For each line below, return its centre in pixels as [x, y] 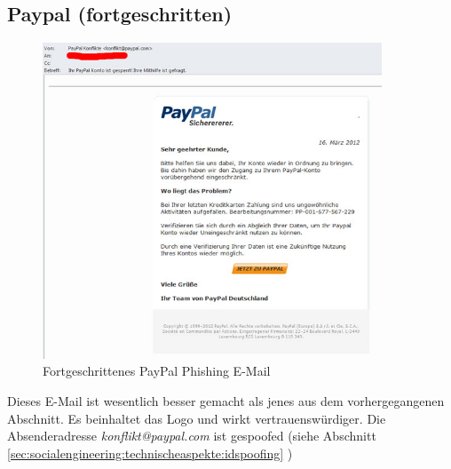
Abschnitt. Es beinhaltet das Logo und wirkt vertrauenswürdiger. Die [197, 418]
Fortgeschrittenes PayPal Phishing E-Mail [157, 371]
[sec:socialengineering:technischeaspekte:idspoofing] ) [150, 453]
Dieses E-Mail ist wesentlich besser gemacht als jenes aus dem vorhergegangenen [226, 400]
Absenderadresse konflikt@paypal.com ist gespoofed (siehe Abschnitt [192, 436]
